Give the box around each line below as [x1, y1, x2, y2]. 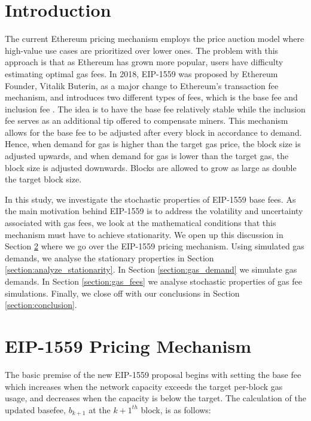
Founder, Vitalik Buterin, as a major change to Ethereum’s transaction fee [5, 79, 279, 91]
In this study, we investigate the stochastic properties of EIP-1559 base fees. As [5, 193, 296, 205]
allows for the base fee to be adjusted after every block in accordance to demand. [5, 126, 302, 138]
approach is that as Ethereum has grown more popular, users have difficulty [5, 56, 283, 68]
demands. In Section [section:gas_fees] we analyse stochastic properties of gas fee [5, 275, 302, 287]
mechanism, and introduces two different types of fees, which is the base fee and [5, 91, 298, 103]
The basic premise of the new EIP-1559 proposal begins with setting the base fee [5, 368, 301, 380]
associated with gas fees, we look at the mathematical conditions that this [5, 216, 276, 229]
